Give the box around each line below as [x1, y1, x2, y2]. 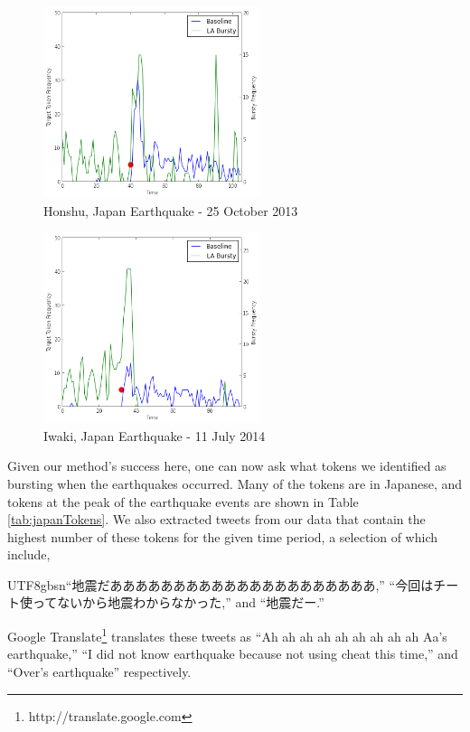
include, [7, 545, 51, 564]
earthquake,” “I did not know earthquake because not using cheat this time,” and [7, 644, 458, 663]
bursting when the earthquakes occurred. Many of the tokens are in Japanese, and [7, 474, 463, 493]
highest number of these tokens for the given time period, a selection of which [7, 527, 438, 546]
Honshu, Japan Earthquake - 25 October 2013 [43, 201, 298, 220]
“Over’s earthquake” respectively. [7, 662, 192, 680]
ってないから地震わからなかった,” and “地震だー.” [32, 593, 324, 612]
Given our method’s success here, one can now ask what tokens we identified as [7, 456, 446, 475]
